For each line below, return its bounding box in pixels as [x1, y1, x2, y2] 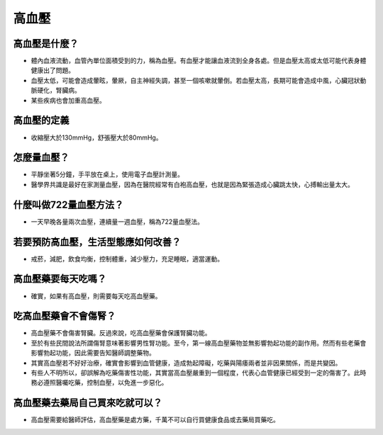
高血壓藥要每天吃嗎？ [13, 273, 106, 285]
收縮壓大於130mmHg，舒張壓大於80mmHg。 [30, 133, 162, 142]
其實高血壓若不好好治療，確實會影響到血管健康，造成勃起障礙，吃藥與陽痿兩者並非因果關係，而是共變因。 [30, 358, 342, 367]
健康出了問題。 [30, 66, 74, 74]
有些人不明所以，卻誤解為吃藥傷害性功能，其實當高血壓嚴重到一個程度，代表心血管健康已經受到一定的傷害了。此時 [30, 368, 367, 377]
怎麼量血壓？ [13, 152, 70, 164]
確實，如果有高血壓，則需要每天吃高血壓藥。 [30, 291, 162, 300]
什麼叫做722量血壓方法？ [13, 198, 124, 210]
